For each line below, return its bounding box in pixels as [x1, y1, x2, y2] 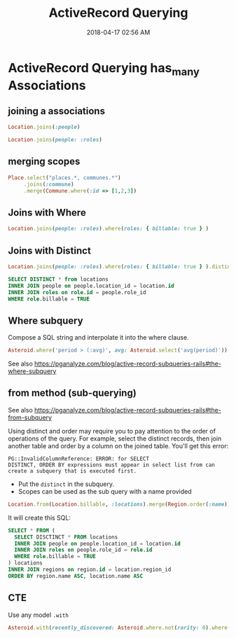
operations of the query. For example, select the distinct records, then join [8, 434, 222, 443]
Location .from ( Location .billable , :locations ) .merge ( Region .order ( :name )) [8, 501, 231, 508]
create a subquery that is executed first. [8, 467, 137, 474]
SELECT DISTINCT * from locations [8, 275, 109, 283]
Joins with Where [8, 207, 86, 219]
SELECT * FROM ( [8, 527, 55, 534]
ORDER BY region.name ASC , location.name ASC [8, 572, 143, 579]
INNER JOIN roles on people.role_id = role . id [14, 546, 153, 554]
